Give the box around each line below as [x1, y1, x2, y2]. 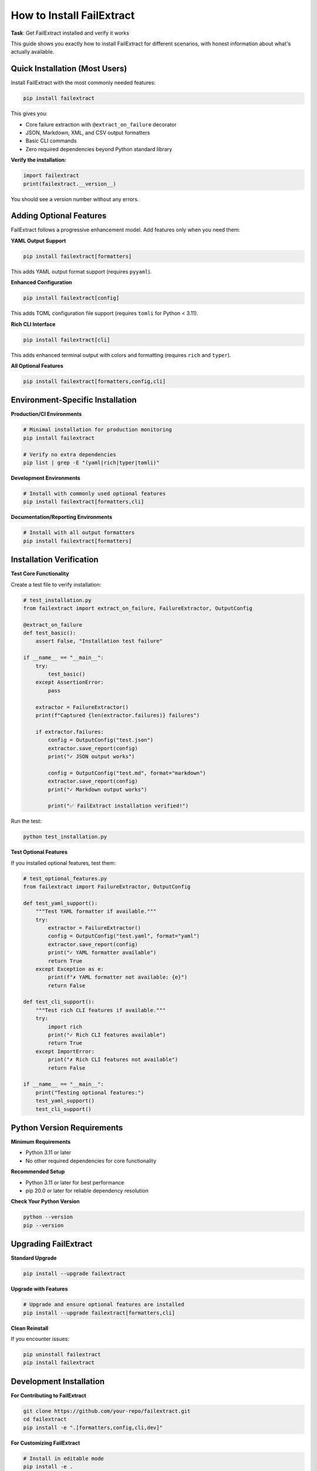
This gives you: [11, 110, 48, 117]
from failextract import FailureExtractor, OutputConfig [23, 883, 191, 890]
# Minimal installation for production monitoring [23, 427, 173, 433]
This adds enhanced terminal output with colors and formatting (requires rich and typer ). [11, 351, 231, 358]
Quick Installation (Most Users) [11, 64, 127, 74]
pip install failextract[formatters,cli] [23, 498, 144, 505]
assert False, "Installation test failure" [35, 638, 163, 644]
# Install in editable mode [23, 1455, 104, 1462]
